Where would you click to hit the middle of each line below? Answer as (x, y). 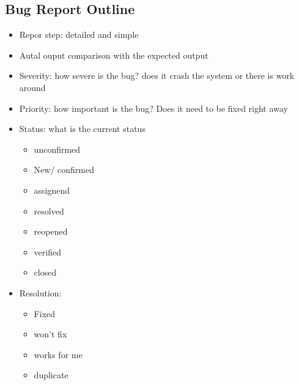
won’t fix (50, 334)
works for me (58, 354)
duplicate (51, 375)
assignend (52, 190)
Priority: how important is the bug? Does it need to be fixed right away (153, 108)
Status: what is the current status (82, 129)
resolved (49, 211)
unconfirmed (57, 149)
